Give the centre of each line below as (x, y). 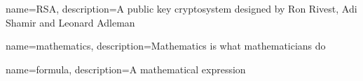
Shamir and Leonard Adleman (70, 22)
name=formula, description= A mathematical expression (126, 69)
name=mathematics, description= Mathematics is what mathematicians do (166, 46)
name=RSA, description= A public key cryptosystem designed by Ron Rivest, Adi (181, 8)
